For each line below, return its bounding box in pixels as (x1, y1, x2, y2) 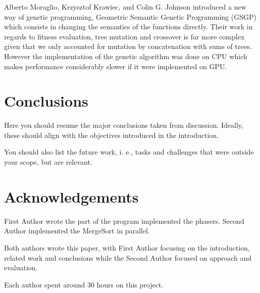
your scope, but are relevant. (4, 157, 92, 167)
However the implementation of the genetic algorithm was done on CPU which (4, 51, 247, 61)
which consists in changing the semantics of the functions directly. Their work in (4, 21, 253, 32)
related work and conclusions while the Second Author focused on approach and (4, 252, 252, 263)
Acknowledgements (4, 186, 139, 207)
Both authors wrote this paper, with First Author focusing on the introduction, (4, 242, 250, 253)
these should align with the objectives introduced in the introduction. (4, 129, 219, 140)
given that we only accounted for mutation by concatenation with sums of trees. (4, 41, 252, 52)
